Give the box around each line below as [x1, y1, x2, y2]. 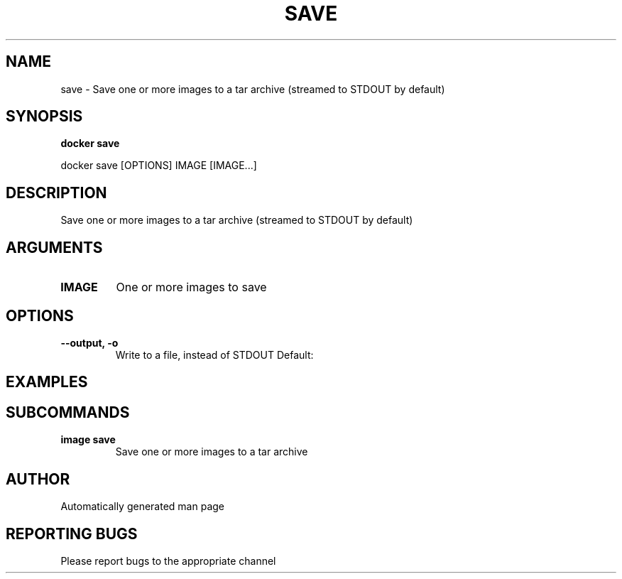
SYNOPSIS [6, 107, 83, 126]
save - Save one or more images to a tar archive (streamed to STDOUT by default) [60, 82, 445, 95]
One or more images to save [116, 280, 267, 295]
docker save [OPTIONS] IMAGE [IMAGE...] [60, 159, 257, 172]
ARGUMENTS [6, 238, 103, 256]
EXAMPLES [6, 373, 88, 391]
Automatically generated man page [60, 500, 224, 513]
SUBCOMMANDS [6, 403, 130, 421]
